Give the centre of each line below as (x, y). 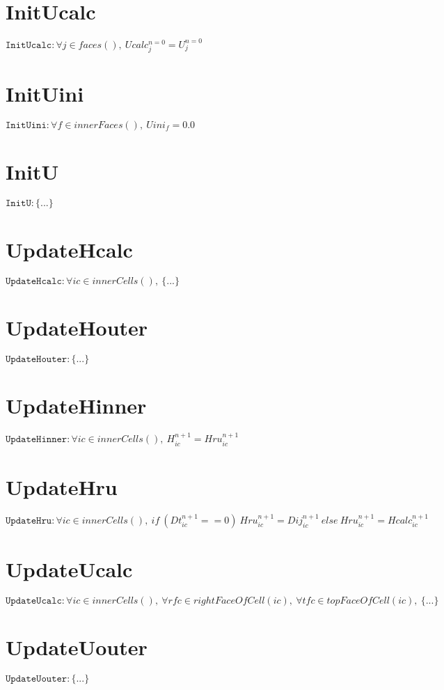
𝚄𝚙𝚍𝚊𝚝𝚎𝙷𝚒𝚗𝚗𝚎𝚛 (37, 440)
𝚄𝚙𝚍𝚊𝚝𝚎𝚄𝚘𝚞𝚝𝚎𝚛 (37, 679)
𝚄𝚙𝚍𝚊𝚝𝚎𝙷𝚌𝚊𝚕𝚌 (34, 282)
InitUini (45, 93)
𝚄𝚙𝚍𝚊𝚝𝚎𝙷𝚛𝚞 (29, 520)
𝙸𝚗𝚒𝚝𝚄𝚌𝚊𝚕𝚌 (29, 45)
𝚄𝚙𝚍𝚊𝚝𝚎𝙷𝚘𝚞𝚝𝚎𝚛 (37, 360)
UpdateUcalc (69, 569)
